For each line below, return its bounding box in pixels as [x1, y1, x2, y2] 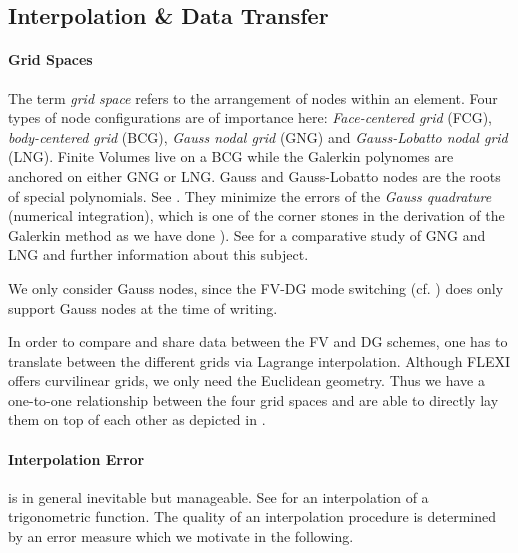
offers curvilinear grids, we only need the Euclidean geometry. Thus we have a [8, 370, 485, 391]
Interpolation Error [8, 448, 145, 469]
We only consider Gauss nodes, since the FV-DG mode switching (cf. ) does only [8, 277, 504, 298]
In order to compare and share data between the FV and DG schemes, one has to [8, 331, 508, 352]
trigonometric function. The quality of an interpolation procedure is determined [8, 506, 497, 527]
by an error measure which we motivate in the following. [8, 526, 354, 547]
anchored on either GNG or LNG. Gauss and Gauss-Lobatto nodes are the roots [8, 165, 501, 186]
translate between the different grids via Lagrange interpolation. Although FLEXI [8, 350, 511, 371]
